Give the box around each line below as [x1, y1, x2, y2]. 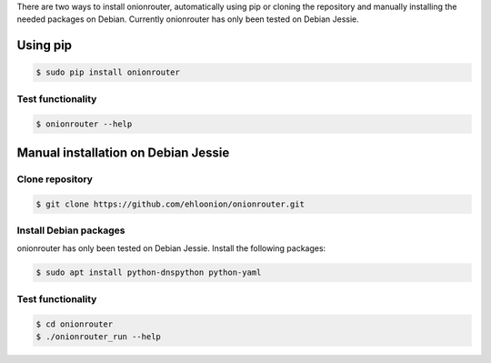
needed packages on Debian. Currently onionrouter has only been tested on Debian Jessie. [16, 14, 359, 25]
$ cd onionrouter [35, 318, 114, 329]
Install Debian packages [16, 224, 125, 237]
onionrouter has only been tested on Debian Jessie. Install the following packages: [16, 243, 326, 254]
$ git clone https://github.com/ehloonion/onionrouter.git [35, 198, 305, 209]
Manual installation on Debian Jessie [16, 145, 230, 160]
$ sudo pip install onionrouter [35, 67, 181, 77]
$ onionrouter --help [35, 118, 133, 129]
